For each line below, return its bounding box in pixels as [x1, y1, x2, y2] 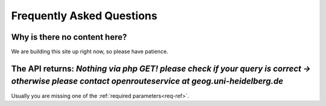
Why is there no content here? [11, 32, 127, 42]
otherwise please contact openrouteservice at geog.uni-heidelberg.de [11, 76, 284, 87]
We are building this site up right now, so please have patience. [11, 48, 168, 55]
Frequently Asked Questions [11, 9, 158, 22]
